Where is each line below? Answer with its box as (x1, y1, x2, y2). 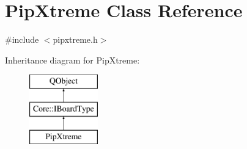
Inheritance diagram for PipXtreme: (5, 53, 140, 66)
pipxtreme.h (53, 33, 98, 46)
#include (5, 33, 39, 46)
